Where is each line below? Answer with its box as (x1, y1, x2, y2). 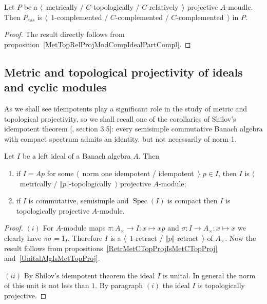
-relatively (147, 2, 179, 12)
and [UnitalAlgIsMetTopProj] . (4, 253, 100, 263)
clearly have (4, 232, 42, 243)
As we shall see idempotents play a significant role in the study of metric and (4, 103, 247, 113)
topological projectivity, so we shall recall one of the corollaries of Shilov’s (4, 113, 236, 124)
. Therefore (67, 232, 103, 243)
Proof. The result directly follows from (4, 29, 125, 40)
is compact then (167, 195, 218, 206)
